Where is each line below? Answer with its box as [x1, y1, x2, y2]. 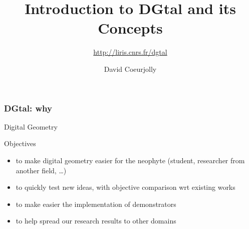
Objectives [4, 138, 36, 149]
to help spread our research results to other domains [16, 215, 176, 226]
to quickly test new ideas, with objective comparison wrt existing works [16, 182, 235, 192]
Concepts [98, 18, 163, 38]
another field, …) [16, 165, 67, 175]
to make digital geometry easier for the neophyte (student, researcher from [16, 155, 245, 165]
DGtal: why [4, 101, 52, 114]
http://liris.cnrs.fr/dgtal [93, 47, 167, 57]
